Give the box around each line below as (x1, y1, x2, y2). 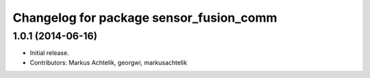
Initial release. (29, 49, 69, 57)
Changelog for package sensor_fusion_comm (12, 10, 277, 25)
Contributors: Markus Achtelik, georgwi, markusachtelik (29, 58, 188, 66)
